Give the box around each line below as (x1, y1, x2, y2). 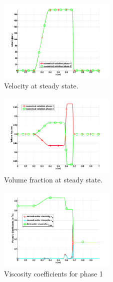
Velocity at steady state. (4, 80, 78, 91)
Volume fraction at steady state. (4, 174, 102, 185)
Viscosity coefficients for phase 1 (4, 268, 103, 279)
